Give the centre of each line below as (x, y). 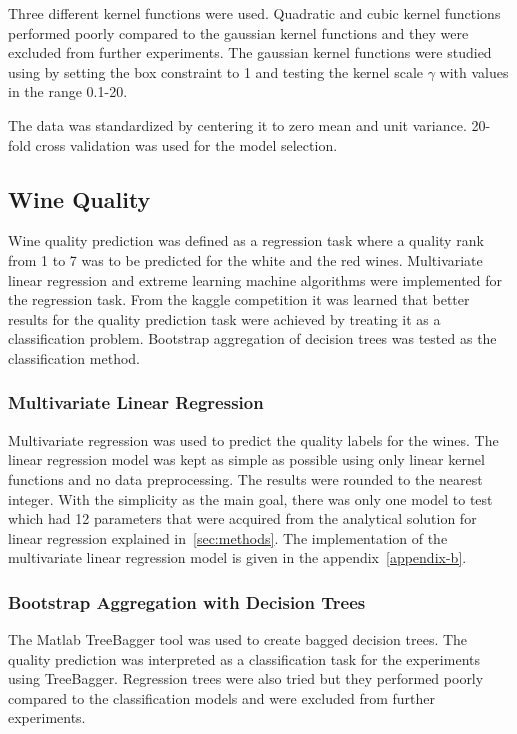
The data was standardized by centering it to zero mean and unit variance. (237, 124)
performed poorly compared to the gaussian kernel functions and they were (238, 32)
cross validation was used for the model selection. (186, 144)
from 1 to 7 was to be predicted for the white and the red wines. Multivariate (245, 259)
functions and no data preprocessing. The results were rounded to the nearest (245, 478)
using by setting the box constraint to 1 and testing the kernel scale (216, 71)
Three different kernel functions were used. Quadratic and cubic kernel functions (254, 13)
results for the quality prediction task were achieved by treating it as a (224, 318)
